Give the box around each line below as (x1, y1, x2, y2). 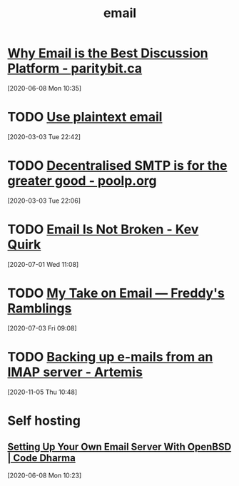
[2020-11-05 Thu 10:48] (7, 388, 78, 396)
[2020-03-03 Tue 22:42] (7, 132, 81, 141)
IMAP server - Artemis (7, 364, 143, 380)
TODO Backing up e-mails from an (7, 348, 213, 365)
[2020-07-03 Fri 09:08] (7, 323, 77, 333)
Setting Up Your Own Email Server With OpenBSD (7, 441, 232, 453)
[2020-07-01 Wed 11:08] (7, 260, 79, 268)
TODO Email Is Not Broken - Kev (7, 221, 199, 237)
